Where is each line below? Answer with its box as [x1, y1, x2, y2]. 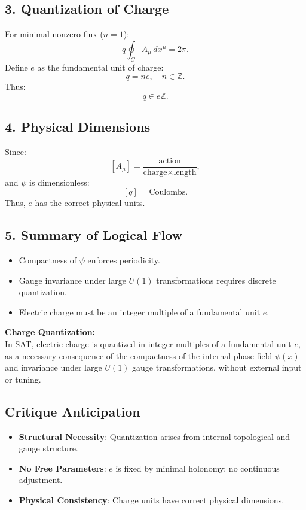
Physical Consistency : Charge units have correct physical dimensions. [19, 493, 284, 506]
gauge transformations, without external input [132, 361, 302, 374]
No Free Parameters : [19, 462, 106, 474]
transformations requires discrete [156, 274, 276, 286]
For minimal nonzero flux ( [5, 28, 103, 40]
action [158, 156, 181, 165]
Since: [5, 145, 26, 157]
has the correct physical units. [35, 196, 145, 209]
